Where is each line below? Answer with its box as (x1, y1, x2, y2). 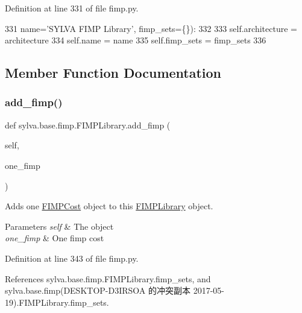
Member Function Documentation (5, 63, 222, 82)
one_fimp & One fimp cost (5, 232, 104, 244)
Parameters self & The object (5, 220, 114, 232)
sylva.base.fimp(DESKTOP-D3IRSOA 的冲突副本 (5, 284, 190, 297)
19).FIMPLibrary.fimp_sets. (5, 296, 109, 308)
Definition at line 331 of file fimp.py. (5, 2, 139, 14)
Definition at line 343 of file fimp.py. (5, 251, 139, 264)
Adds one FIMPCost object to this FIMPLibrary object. (5, 200, 213, 212)
